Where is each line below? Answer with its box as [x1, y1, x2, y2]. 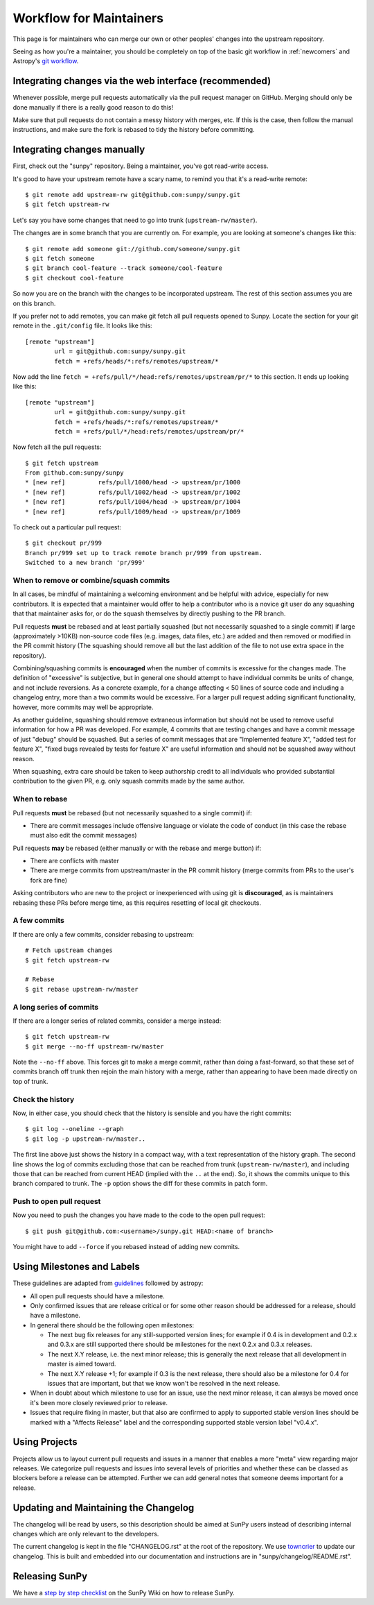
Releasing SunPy [12, 1570, 88, 1582]
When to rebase [12, 795, 68, 804]
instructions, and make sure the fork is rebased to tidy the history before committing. [12, 126, 256, 134]
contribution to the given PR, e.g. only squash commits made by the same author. [12, 777, 245, 785]
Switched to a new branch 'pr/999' [25, 559, 146, 567]
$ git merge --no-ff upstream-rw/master [25, 1042, 164, 1051]
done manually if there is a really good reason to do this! [12, 103, 173, 111]
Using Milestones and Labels [12, 1261, 140, 1273]
